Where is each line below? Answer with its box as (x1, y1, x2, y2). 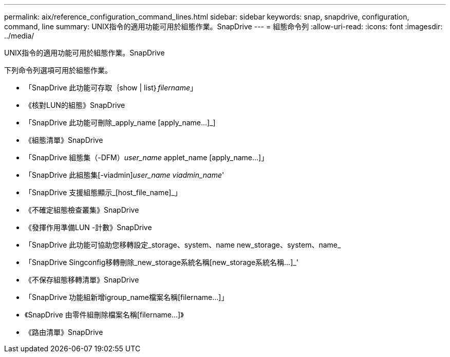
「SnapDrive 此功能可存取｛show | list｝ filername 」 (25, 83, 197, 92)
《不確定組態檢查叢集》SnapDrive (25, 205, 139, 214)
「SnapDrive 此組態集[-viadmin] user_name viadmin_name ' (25, 171, 224, 179)
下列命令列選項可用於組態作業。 (4, 66, 112, 74)
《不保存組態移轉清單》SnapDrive (25, 275, 139, 284)
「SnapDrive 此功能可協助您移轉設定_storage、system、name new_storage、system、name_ (25, 240, 341, 249)
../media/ (4, 31, 34, 40)
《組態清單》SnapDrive (25, 136, 103, 144)
